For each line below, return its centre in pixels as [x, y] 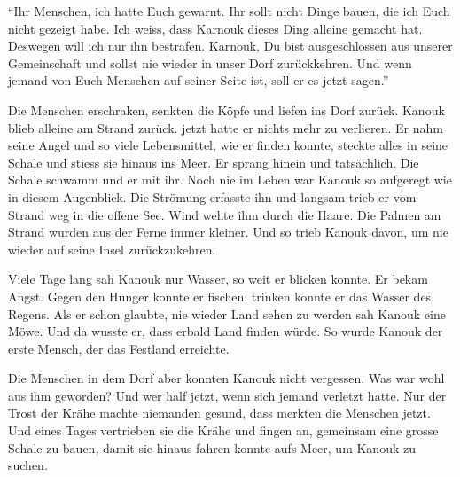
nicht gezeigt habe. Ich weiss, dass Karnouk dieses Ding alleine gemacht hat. [215, 28]
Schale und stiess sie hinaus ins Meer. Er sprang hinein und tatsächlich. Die [214, 162]
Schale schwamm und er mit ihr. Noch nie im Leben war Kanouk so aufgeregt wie [230, 180]
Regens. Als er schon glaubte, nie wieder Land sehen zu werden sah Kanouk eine [227, 313]
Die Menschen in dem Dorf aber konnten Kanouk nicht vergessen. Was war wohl [226, 378]
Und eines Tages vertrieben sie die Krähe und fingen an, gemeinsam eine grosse [223, 430]
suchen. [28, 465]
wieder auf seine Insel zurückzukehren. [112, 249]
